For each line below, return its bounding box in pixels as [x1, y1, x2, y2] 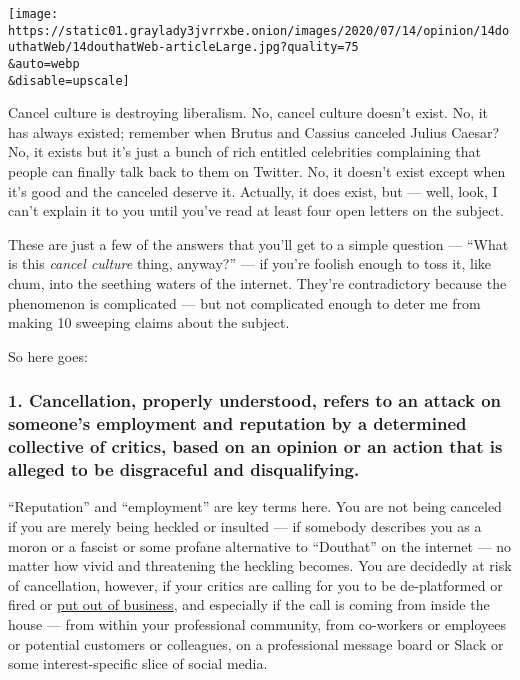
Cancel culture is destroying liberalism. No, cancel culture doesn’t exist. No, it [8, 102, 489, 123]
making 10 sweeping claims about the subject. [8, 312, 290, 333]
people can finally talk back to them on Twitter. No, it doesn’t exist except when [8, 161, 506, 182]
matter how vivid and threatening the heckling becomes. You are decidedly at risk [8, 555, 512, 576]
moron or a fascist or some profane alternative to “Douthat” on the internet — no [8, 535, 512, 556]
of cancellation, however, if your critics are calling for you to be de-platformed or [8, 574, 503, 595]
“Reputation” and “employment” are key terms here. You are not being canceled [8, 496, 502, 517]
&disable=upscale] [8, 73, 130, 88]
